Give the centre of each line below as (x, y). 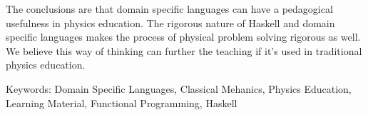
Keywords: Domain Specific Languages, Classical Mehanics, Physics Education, (179, 88)
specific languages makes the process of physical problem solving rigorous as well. (183, 37)
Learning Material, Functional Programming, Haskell (122, 102)
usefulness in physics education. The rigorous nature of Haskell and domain (170, 22)
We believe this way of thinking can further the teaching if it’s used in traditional (184, 50)
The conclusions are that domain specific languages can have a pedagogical (169, 9)
